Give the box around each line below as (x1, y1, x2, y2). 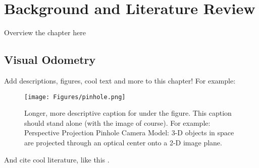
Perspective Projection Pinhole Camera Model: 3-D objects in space (24, 127, 234, 138)
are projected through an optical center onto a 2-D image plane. (24, 137, 222, 147)
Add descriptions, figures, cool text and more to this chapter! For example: (4, 75, 236, 86)
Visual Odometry (4, 52, 96, 67)
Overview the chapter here (4, 27, 86, 38)
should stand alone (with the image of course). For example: (24, 117, 211, 128)
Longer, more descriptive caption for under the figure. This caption (24, 108, 232, 118)
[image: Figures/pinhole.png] (24, 93, 126, 101)
